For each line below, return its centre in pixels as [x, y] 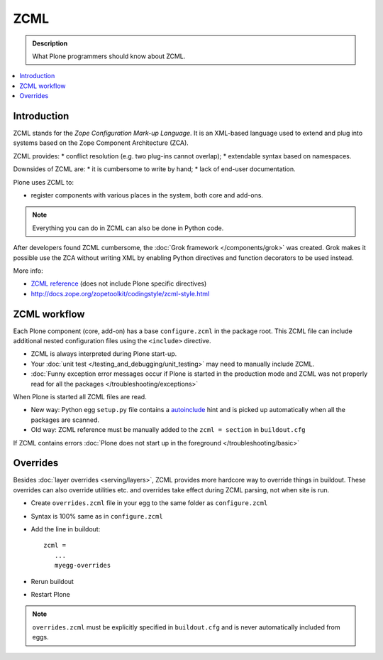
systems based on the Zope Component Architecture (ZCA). [101, 143]
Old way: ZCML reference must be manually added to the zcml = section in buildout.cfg [168, 430]
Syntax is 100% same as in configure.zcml [97, 516]
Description [50, 43]
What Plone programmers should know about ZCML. [109, 56]
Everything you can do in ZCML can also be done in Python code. [128, 228]
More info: [28, 271]
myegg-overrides [83, 566]
